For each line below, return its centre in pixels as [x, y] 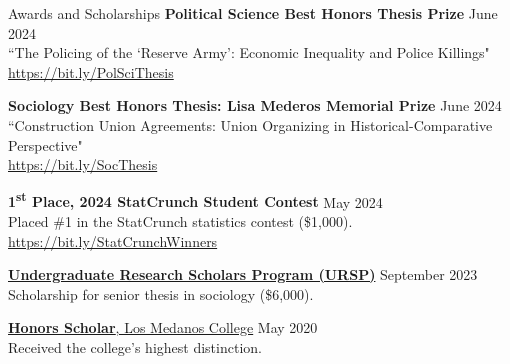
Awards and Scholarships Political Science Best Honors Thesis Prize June [253, 13]
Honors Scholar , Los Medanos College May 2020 [163, 327]
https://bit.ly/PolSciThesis [91, 71]
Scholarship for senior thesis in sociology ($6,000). [161, 293]
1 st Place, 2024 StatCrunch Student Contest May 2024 [195, 200]
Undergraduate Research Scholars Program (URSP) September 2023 [243, 274]
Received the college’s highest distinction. [135, 346]
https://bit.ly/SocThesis [83, 164]
